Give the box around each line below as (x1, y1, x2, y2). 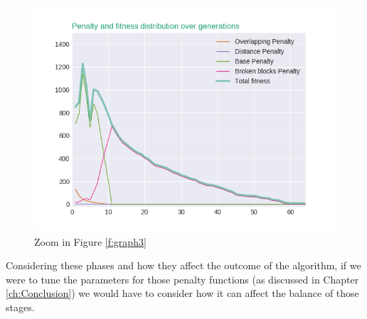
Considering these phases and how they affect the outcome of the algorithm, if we (6, 258, 361, 273)
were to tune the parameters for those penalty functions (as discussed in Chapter (6, 271, 359, 286)
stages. (6, 299, 35, 314)
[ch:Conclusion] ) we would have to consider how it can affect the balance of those (6, 286, 359, 301)
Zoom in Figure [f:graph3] (34, 234, 147, 249)
